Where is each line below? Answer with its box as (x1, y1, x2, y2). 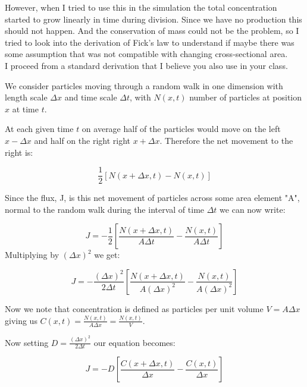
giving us (5, 314, 37, 326)
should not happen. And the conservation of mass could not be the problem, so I (5, 24, 299, 37)
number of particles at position (189, 91, 302, 103)
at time (12, 102, 39, 115)
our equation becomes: (93, 336, 176, 348)
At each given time (5, 122, 74, 135)
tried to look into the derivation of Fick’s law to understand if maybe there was (5, 36, 295, 48)
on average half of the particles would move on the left (82, 122, 281, 135)
